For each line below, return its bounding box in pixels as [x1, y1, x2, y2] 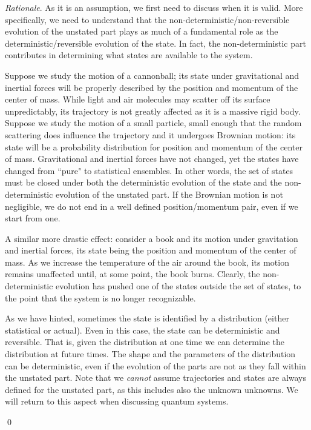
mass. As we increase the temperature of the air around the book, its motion [5, 255, 289, 268]
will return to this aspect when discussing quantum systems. [5, 395, 229, 408]
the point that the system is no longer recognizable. [5, 291, 196, 304]
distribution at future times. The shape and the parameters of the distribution [5, 348, 296, 360]
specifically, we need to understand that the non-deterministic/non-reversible [5, 13, 290, 25]
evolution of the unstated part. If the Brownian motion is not [56, 187, 283, 200]
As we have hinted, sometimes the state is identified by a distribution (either [5, 312, 289, 324]
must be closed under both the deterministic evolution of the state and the [5, 176, 282, 189]
